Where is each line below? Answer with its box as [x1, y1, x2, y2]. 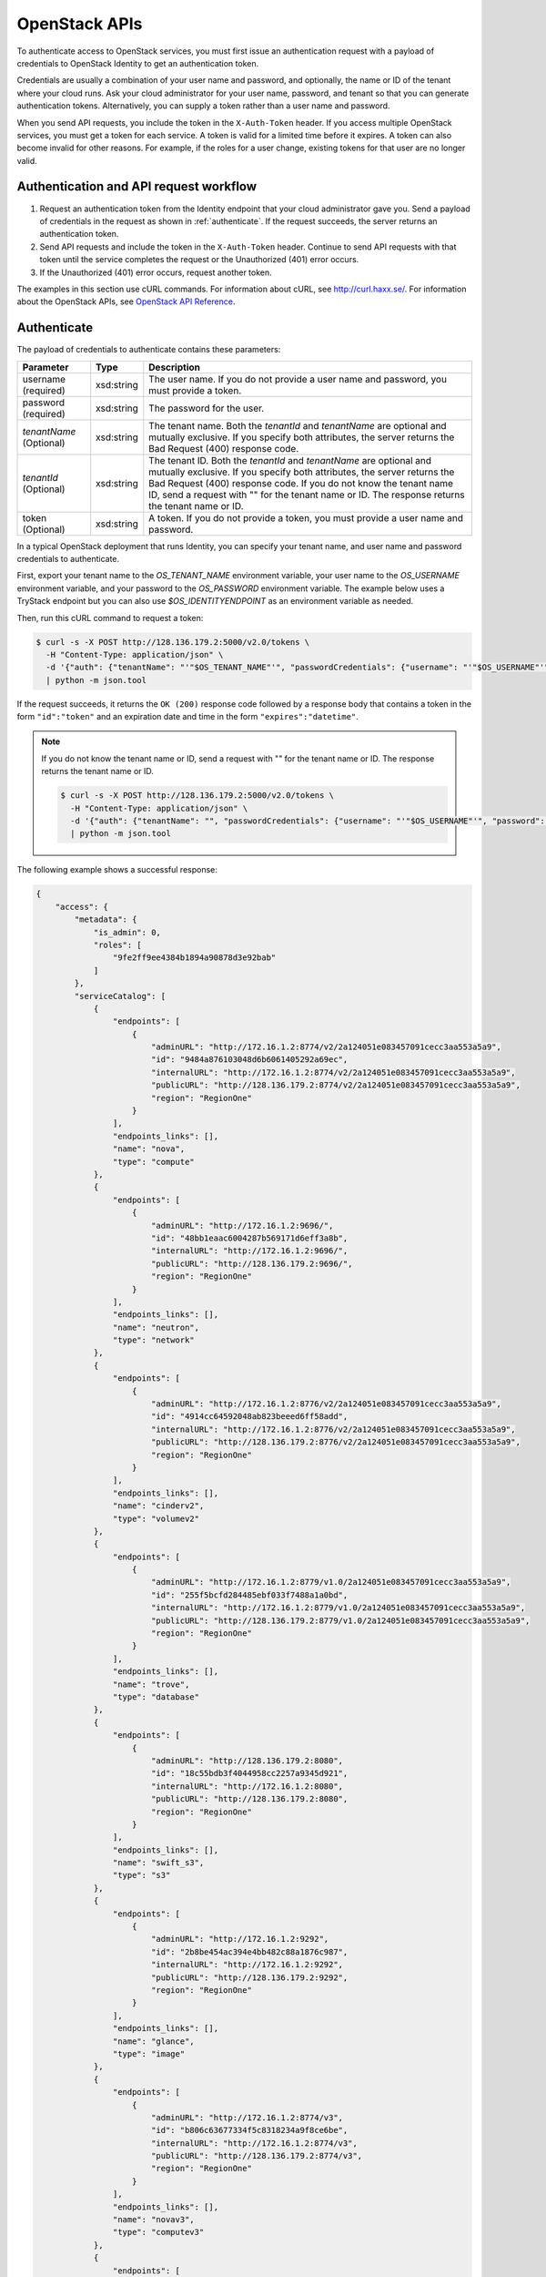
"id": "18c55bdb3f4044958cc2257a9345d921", [150, 1768, 349, 1779]
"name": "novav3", [112, 2214, 195, 2225]
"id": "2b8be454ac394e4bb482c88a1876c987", [150, 1946, 349, 1957]
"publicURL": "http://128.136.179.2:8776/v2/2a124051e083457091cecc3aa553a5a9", [150, 1437, 521, 1447]
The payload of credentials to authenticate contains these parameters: [16, 344, 281, 355]
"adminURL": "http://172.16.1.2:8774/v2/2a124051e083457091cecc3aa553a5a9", [150, 1042, 502, 1052]
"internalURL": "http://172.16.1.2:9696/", [150, 1246, 349, 1256]
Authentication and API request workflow [16, 179, 258, 195]
